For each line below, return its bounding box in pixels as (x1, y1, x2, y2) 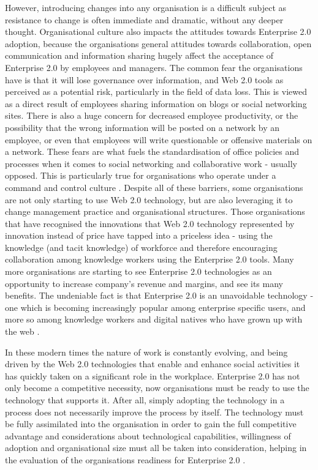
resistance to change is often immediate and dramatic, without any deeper (5, 13, 284, 26)
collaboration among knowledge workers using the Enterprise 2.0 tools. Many (5, 253, 294, 266)
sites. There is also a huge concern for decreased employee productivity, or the (5, 109, 298, 122)
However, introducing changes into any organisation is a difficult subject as (5, 1, 287, 13)
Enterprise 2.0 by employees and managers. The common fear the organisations (5, 61, 303, 73)
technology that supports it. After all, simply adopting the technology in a (5, 394, 285, 406)
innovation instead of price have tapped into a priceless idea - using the (5, 229, 273, 242)
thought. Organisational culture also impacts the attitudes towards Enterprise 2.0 (5, 25, 311, 38)
